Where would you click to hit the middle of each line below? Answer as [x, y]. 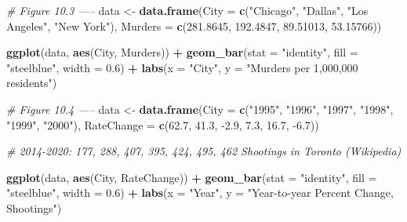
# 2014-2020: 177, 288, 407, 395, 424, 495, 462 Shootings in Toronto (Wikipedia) [204, 151]
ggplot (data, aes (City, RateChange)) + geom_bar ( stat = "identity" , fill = [192, 177]
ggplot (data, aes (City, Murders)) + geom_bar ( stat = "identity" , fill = [182, 52]
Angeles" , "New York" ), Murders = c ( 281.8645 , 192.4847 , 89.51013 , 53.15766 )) [194, 25]
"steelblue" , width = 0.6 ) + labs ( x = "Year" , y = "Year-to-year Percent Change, [200, 193]
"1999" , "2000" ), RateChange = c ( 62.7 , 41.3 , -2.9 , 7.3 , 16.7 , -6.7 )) [163, 124]
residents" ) [32, 83]
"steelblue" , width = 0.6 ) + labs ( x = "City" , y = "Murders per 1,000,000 [182, 67]
